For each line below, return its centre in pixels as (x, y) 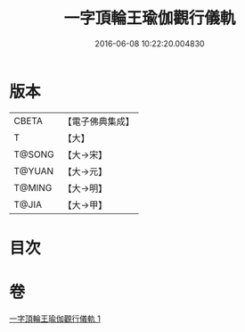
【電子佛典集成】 (99, 121)
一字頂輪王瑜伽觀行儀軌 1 (55, 319)
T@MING (33, 187)
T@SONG (34, 154)
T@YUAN (34, 170)
